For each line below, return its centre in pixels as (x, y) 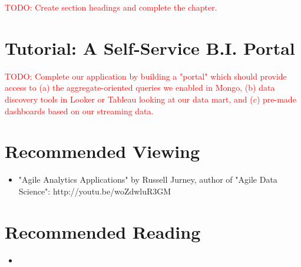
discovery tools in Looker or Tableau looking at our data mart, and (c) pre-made (150, 99)
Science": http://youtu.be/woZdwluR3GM (95, 191)
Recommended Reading (103, 231)
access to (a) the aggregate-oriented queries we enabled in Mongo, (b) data (140, 88)
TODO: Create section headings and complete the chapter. (111, 7)
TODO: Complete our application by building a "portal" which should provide (146, 76)
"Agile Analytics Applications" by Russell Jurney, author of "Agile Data (148, 179)
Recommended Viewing (102, 151)
